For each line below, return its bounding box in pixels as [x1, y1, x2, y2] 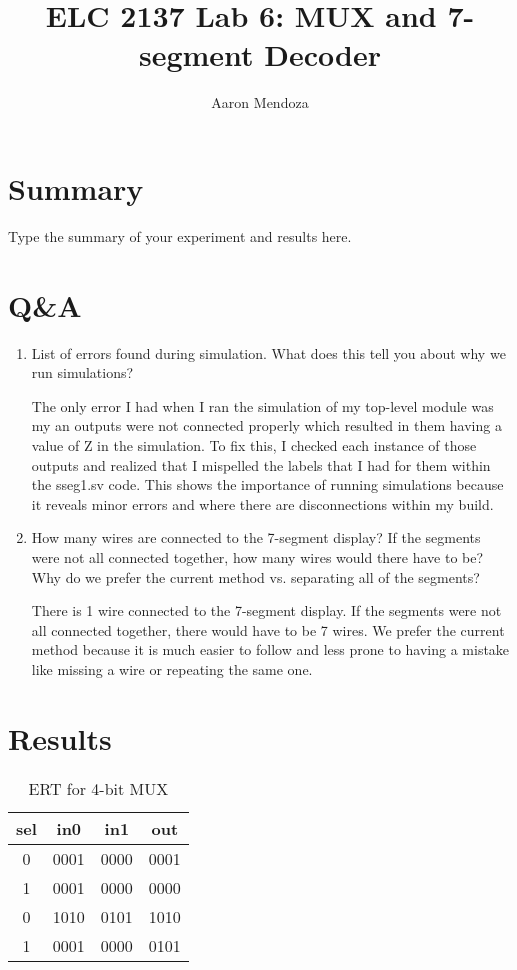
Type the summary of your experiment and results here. [8, 225, 352, 246]
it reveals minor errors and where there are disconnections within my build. [31, 493, 494, 514]
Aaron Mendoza [211, 92, 309, 113]
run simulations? [31, 362, 134, 383]
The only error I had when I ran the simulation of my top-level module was [31, 395, 494, 416]
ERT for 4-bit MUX [28, 776, 169, 800]
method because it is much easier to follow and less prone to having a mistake [31, 639, 510, 660]
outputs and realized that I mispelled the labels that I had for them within [31, 454, 491, 475]
